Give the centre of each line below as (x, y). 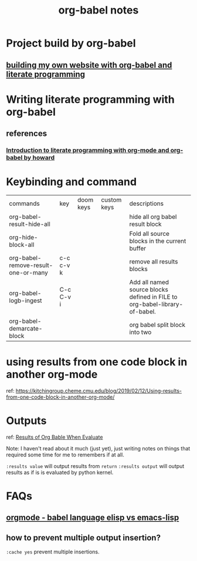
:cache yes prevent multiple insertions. (53, 552)
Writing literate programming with (90, 99)
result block (146, 224)
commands (24, 203)
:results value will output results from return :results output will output (95, 466)
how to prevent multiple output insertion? (84, 538)
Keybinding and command (71, 182)
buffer (138, 249)
